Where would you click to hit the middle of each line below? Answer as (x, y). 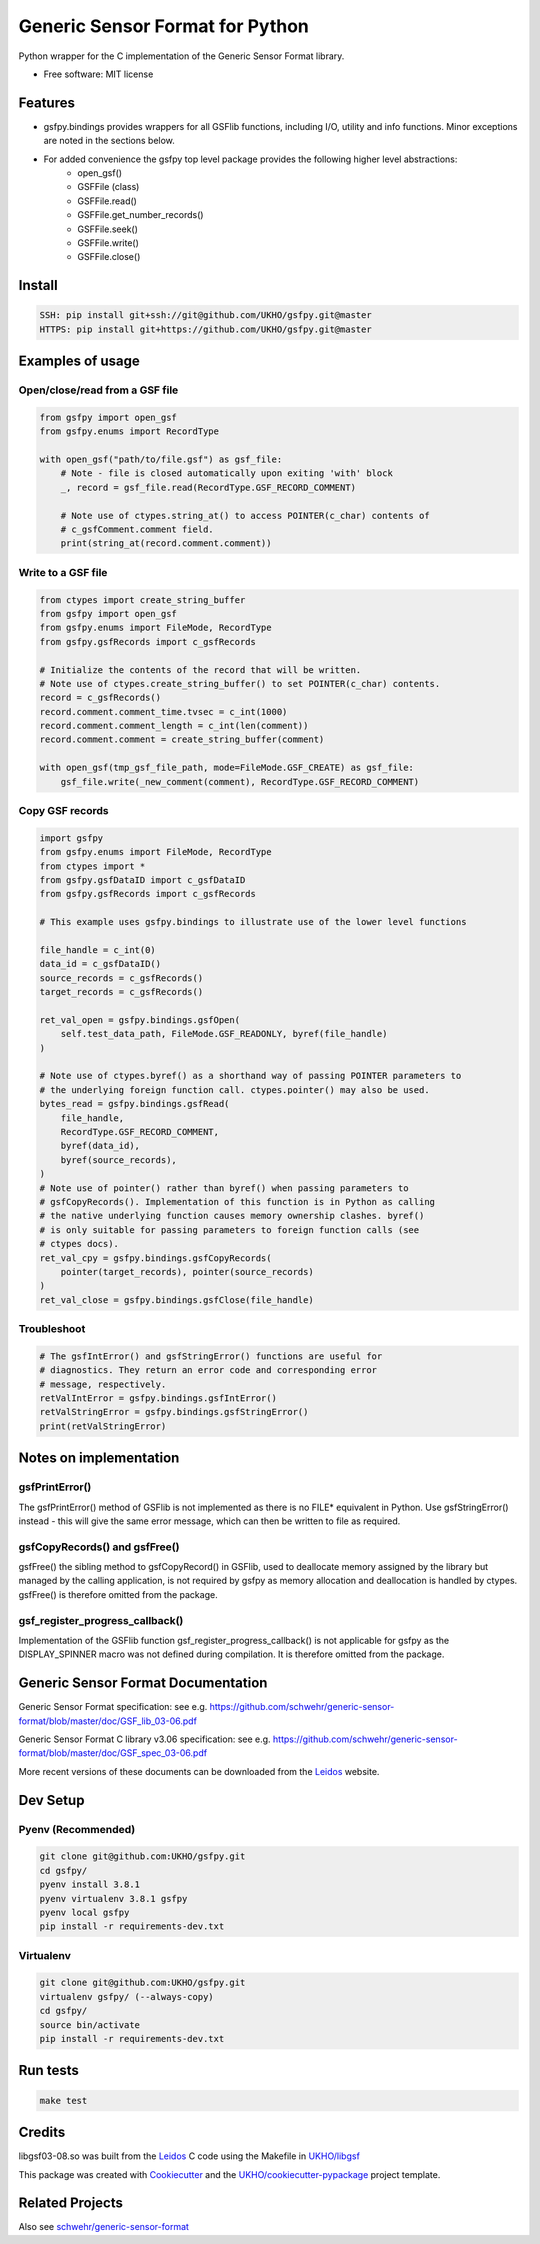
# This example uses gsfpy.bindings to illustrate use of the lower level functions (253, 922)
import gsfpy (71, 838)
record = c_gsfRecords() (100, 698)
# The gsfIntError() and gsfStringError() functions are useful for (211, 1356)
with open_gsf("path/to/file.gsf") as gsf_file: (161, 459)
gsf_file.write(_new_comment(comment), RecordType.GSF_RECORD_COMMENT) (240, 781)
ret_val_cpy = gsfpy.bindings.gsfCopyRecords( (155, 1258)
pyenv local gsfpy (84, 1912)
